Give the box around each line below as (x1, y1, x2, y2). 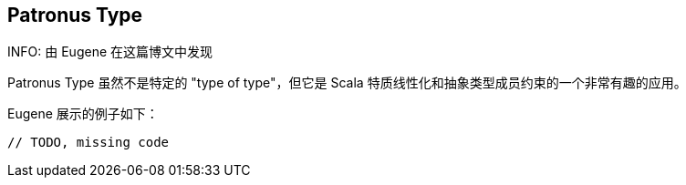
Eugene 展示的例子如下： (7, 106, 159, 122)
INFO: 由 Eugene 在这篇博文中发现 (7, 44, 213, 60)
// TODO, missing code (7, 135, 170, 150)
